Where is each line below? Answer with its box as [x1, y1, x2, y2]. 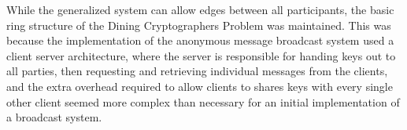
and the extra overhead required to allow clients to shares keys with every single [6, 78, 393, 94]
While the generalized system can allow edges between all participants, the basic [6, 2, 394, 17]
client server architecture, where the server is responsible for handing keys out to [6, 47, 396, 63]
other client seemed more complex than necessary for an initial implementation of [6, 93, 400, 110]
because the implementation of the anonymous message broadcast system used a [6, 32, 394, 49]
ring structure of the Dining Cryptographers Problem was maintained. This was [6, 16, 391, 33]
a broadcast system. [6, 109, 102, 125]
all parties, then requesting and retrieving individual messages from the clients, [6, 63, 388, 79]
